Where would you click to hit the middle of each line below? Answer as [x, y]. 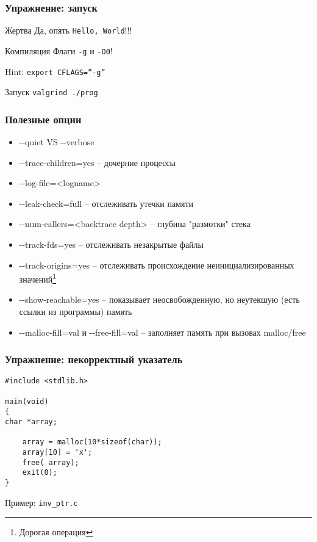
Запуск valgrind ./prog [52, 92]
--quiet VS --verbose [57, 142]
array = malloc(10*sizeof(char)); [92, 442]
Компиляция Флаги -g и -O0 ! [59, 50]
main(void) [27, 401]
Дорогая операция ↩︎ [56, 532]
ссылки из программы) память [76, 312]
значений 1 [38, 278]
